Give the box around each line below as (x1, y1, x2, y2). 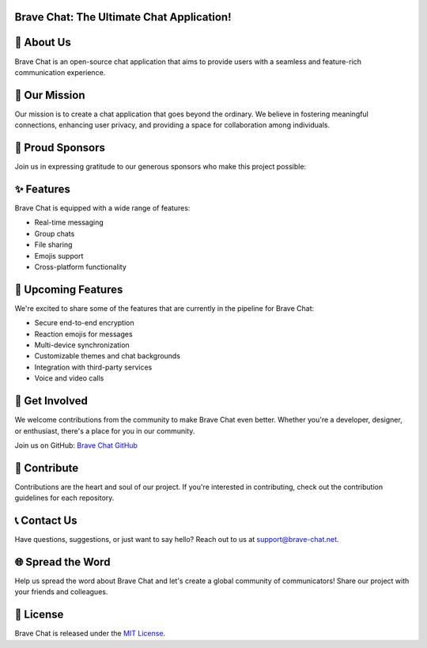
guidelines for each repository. (14, 493, 115, 502)
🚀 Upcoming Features (14, 282, 123, 296)
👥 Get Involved (14, 394, 89, 407)
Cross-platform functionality (34, 262, 127, 271)
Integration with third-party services (34, 362, 153, 372)
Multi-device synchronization (34, 340, 130, 350)
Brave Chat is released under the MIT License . (14, 629, 166, 639)
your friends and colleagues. (14, 587, 108, 597)
